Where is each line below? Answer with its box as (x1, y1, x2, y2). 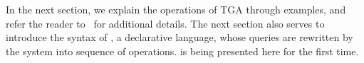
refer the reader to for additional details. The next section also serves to (6, 16, 325, 30)
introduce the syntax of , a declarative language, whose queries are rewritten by (6, 30, 353, 45)
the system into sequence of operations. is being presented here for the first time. (6, 43, 359, 58)
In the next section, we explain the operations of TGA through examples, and (6, 2, 346, 16)
